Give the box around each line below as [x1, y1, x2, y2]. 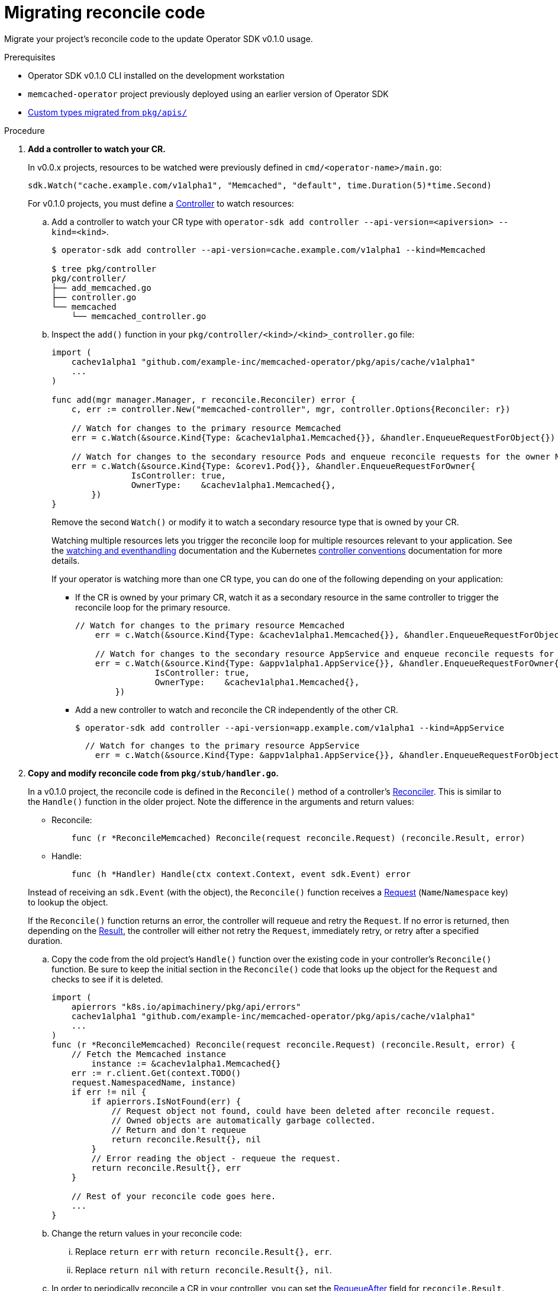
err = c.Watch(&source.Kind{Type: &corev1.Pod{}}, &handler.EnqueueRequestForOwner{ [71, 461, 476, 471]
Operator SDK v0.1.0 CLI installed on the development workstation [28, 70, 285, 81]
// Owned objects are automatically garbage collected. [111, 1115, 376, 1125]
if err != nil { [71, 1087, 147, 1097]
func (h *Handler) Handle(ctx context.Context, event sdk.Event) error [71, 869, 411, 879]
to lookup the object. [28, 897, 108, 907]
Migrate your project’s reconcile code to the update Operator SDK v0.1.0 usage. [4, 33, 313, 44]
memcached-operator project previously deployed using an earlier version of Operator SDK [28, 88, 389, 99]
